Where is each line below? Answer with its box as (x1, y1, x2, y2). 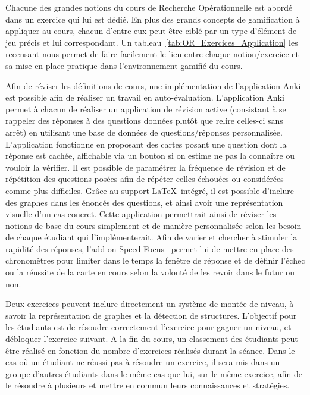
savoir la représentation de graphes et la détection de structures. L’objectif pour (5, 309, 297, 321)
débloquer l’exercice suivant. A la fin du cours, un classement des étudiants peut (5, 333, 298, 345)
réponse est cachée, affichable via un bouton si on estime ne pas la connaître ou (5, 149, 295, 162)
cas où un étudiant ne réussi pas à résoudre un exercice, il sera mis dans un (5, 356, 280, 368)
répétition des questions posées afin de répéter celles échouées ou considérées (5, 173, 284, 185)
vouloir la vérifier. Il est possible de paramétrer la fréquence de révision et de (5, 161, 286, 173)
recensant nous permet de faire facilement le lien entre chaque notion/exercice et (5, 48, 299, 60)
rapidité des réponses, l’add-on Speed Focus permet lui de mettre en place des (5, 242, 294, 255)
